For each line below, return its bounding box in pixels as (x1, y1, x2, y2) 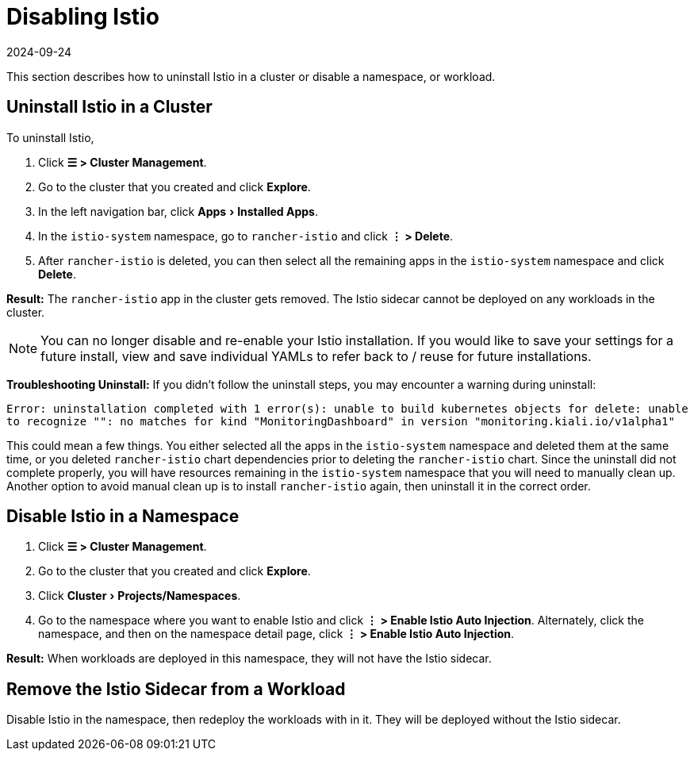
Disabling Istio (6, 3, 159, 30)
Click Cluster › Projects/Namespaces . (38, 589, 241, 603)
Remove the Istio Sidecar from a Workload (6, 678, 346, 699)
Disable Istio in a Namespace (6, 506, 240, 527)
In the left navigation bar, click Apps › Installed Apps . (38, 204, 318, 218)
